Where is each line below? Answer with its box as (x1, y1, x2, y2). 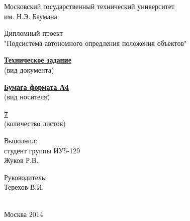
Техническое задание (4, 54, 71, 65)
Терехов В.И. (4, 182, 44, 192)
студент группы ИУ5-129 (4, 145, 80, 155)
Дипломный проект (4, 28, 63, 38)
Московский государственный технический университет (4, 1, 175, 11)
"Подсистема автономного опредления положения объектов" (4, 37, 187, 48)
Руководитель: (4, 172, 47, 182)
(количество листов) (4, 118, 66, 129)
